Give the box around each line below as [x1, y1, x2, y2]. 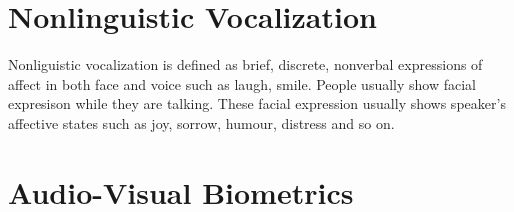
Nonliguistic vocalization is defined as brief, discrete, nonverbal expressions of [8, 54, 483, 75]
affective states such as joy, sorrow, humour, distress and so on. [8, 112, 395, 133]
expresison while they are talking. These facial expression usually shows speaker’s [8, 93, 506, 114]
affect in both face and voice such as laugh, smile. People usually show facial [8, 73, 476, 94]
